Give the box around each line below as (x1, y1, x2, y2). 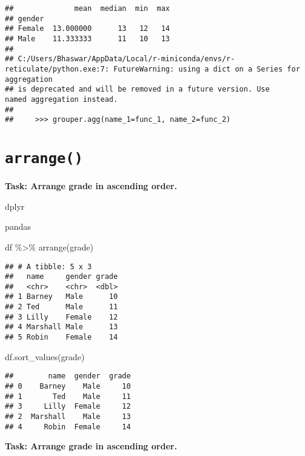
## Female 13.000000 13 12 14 (5, 24, 170, 33)
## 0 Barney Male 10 (5, 382, 131, 391)
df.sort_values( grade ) (5, 350, 85, 363)
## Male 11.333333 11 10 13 (5, 34, 170, 43)
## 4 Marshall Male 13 (5, 323, 118, 332)
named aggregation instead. (5, 95, 118, 104)
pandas (5, 220, 31, 233)
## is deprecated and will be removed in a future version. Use (5, 85, 270, 94)
